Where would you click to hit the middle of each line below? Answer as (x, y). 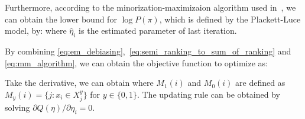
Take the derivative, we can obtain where (79, 83)
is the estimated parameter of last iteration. (158, 30)
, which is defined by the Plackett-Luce (230, 19)
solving (17, 107)
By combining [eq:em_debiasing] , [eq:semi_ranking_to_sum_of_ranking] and (148, 51)
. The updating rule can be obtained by (208, 94)
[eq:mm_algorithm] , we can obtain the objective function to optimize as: (137, 62)
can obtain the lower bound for (61, 19)
